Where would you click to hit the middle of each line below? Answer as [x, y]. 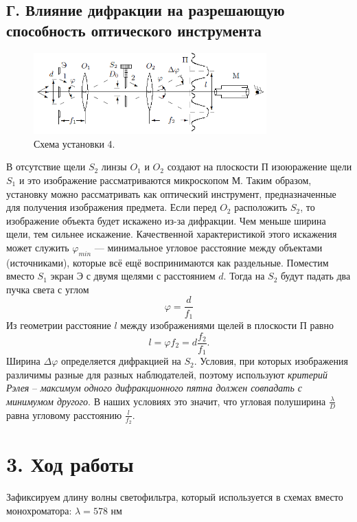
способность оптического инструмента [134, 30]
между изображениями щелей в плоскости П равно [227, 325]
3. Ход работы [70, 464]
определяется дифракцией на [121, 361]
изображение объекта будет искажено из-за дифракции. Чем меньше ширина [166, 220]
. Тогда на [244, 276]
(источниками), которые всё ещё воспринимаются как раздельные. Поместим [168, 262]
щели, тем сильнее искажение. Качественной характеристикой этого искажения [172, 234]
